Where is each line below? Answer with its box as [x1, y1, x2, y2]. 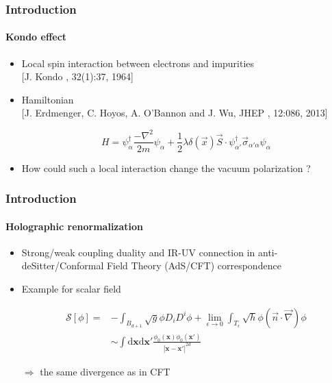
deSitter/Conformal [21, 258, 104, 273]
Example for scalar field [21, 282, 121, 295]
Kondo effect [5, 29, 67, 44]
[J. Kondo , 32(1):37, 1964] [21, 69, 133, 84]
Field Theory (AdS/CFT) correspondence [106, 258, 281, 273]
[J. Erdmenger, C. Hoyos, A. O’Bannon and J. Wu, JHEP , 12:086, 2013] [21, 106, 328, 120]
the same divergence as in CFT [40, 364, 170, 378]
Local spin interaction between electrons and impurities [21, 55, 255, 70]
